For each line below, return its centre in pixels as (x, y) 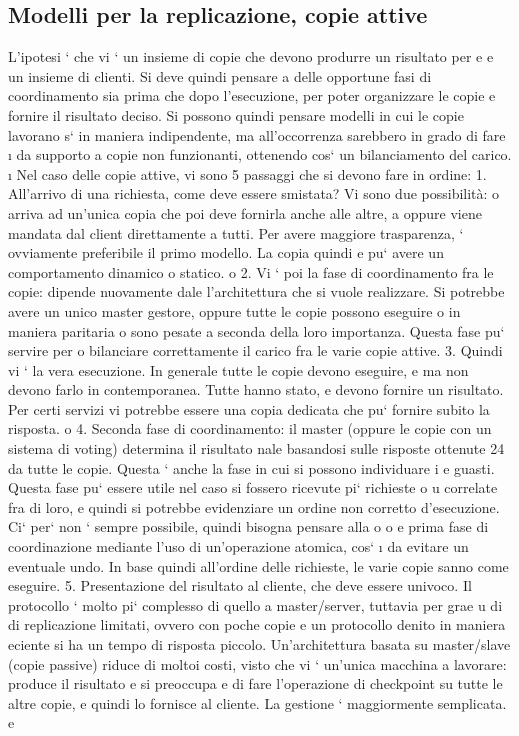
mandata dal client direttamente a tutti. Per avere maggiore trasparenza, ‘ (236, 232)
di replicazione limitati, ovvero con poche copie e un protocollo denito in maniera (257, 624)
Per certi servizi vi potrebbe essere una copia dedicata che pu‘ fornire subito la (249, 408)
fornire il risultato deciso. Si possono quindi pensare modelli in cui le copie (236, 114)
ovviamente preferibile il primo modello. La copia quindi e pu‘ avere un (226, 252)
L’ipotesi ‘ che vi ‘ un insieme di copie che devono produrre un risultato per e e (251, 56)
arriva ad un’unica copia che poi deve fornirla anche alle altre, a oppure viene (245, 212)
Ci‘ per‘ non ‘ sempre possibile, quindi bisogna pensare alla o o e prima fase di (248, 526)
